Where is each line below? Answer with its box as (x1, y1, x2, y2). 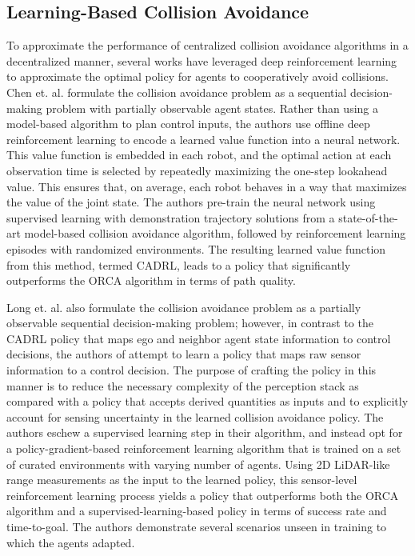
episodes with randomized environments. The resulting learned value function (6, 240, 386, 257)
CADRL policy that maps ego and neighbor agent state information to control (6, 330, 391, 346)
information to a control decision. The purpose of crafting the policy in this (6, 362, 377, 378)
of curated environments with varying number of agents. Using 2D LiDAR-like (6, 455, 390, 472)
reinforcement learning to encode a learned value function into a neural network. (6, 130, 401, 147)
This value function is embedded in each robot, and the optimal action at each (6, 146, 392, 163)
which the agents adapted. (6, 534, 135, 550)
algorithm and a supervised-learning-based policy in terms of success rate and (6, 502, 387, 519)
